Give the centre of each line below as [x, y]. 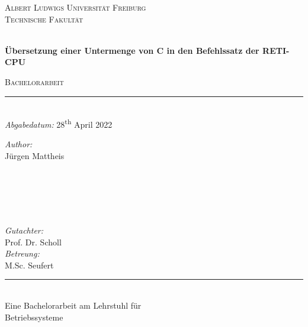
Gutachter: [24, 230]
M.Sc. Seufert [29, 265]
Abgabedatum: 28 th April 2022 [59, 123]
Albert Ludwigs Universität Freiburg [76, 7]
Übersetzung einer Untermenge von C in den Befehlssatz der [132, 50]
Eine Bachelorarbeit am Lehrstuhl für [73, 305]
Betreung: [22, 253]
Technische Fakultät [44, 19]
